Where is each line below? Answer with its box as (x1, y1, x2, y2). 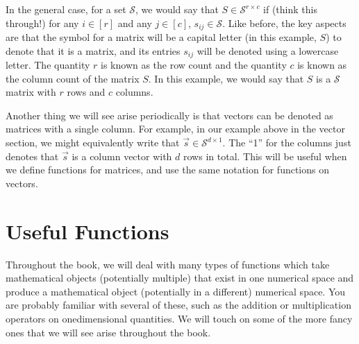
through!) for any (6, 15, 79, 30)
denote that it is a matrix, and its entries (6, 43, 181, 58)
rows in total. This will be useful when (183, 148, 347, 163)
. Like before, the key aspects (222, 15, 347, 30)
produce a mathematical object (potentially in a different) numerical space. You (6, 284, 346, 298)
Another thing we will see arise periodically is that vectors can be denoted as (6, 108, 333, 122)
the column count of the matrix (6, 71, 140, 85)
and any (117, 15, 152, 30)
